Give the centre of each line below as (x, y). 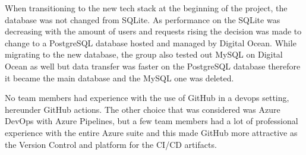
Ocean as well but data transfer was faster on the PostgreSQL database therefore (153, 66)
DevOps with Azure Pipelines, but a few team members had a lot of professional (152, 121)
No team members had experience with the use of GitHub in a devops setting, (147, 98)
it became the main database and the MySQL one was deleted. (119, 77)
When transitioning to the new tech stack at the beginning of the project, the (146, 8)
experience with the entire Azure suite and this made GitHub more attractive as (151, 132)
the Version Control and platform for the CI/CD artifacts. (111, 144)
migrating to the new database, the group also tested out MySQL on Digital (144, 54)
